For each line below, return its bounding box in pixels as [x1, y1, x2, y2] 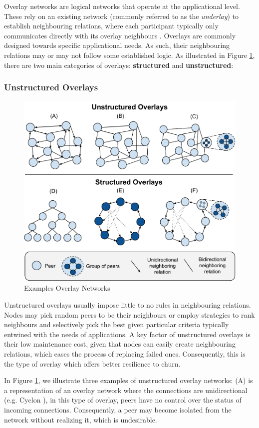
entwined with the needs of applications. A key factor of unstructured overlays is [4, 329, 251, 339]
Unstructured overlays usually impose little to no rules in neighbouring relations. [4, 300, 251, 310]
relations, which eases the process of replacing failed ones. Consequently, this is [4, 349, 246, 359]
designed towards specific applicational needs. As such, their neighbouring [4, 40, 230, 50]
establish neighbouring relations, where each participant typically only [4, 20, 219, 31]
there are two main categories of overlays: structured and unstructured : [4, 59, 234, 70]
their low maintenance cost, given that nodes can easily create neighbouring [4, 339, 236, 349]
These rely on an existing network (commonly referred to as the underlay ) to [4, 10, 239, 21]
